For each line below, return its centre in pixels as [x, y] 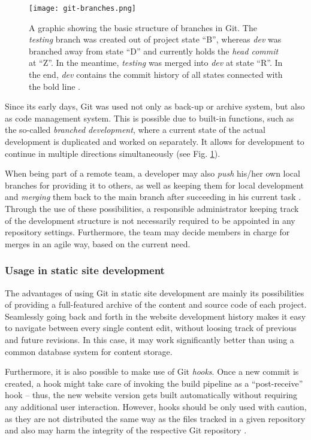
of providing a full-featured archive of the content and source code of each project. [156, 304]
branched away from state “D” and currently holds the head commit [154, 51]
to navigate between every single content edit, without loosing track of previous [151, 328]
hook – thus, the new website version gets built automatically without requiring [151, 395]
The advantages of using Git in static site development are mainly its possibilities [155, 292]
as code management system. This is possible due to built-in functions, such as [150, 118]
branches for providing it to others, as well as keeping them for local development [155, 185]
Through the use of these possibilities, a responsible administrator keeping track [152, 208]
